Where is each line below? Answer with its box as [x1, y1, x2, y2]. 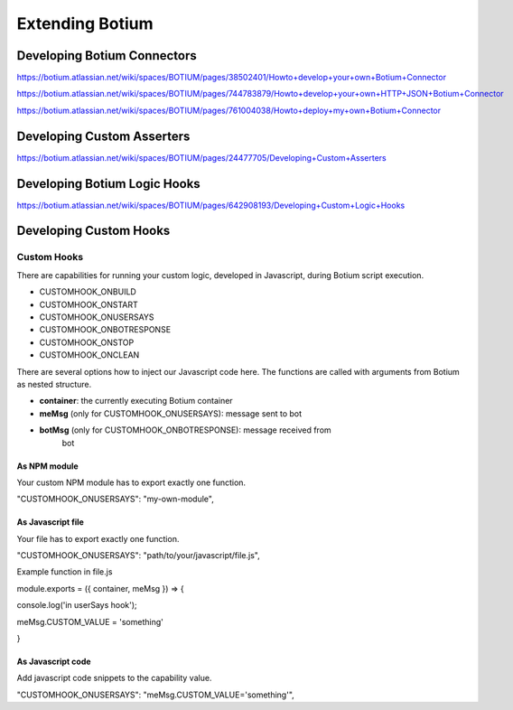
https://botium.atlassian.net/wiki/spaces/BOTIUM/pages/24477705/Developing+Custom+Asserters [16, 152, 387, 163]
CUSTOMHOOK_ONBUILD [39, 286, 137, 297]
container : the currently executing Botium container [39, 396, 234, 406]
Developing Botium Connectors [16, 48, 198, 63]
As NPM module [16, 461, 79, 472]
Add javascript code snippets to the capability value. [16, 673, 212, 684]
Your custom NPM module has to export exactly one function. [16, 477, 247, 488]
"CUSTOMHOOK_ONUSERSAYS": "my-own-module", [16, 493, 214, 505]
